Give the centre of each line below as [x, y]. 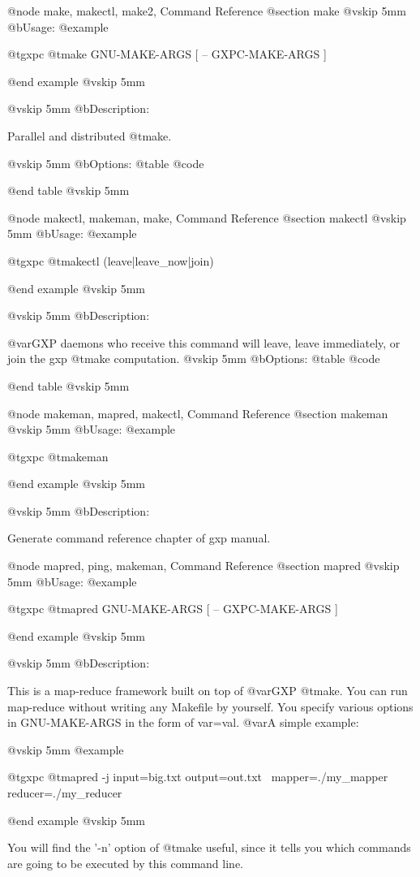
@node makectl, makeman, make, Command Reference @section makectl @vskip [207, 217]
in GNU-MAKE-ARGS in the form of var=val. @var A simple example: [183, 722]
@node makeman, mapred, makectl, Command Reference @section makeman [198, 413]
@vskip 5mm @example [66, 749]
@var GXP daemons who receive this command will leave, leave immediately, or [204, 342]
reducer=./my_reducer [65, 793]
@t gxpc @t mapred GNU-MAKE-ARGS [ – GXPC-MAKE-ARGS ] [173, 609]
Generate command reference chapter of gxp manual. [139, 538]
